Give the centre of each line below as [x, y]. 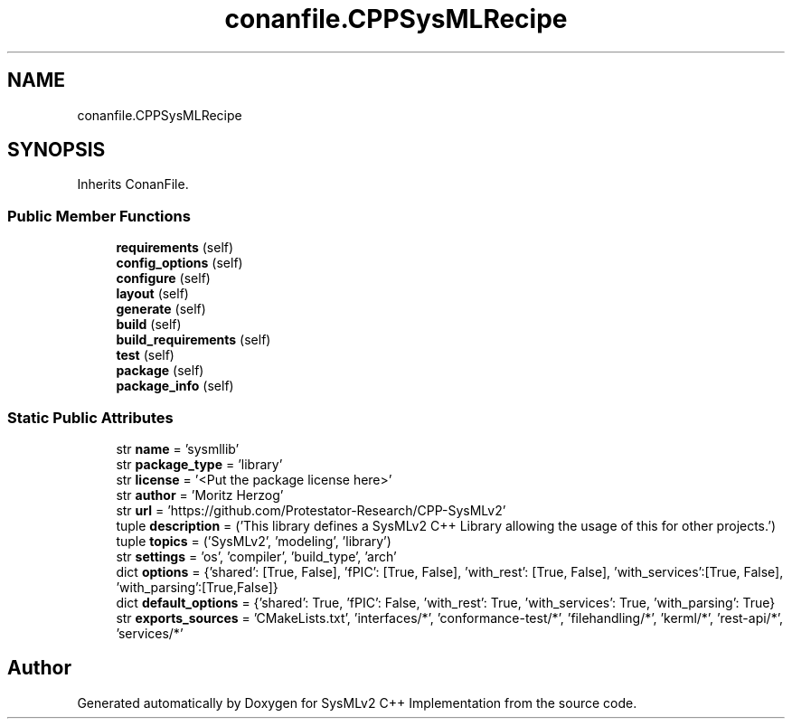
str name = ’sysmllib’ [178, 448]
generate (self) [161, 309]
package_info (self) [175, 386]
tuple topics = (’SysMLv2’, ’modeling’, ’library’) [254, 541]
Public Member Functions [99, 216]
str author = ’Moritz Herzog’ [200, 495]
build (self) [149, 325]
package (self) [160, 371]
